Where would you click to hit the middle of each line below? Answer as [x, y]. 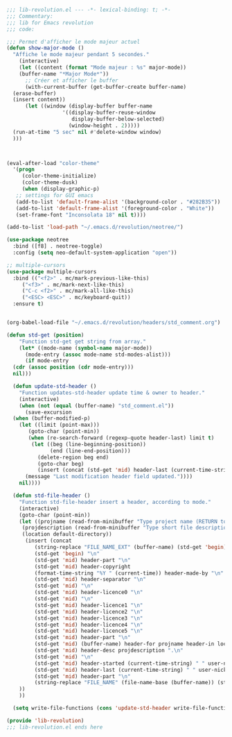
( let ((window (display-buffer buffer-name [89, 106]
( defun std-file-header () [52, 495]
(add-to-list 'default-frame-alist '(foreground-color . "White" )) [115, 208]
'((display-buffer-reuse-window [109, 113]
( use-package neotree [38, 240]
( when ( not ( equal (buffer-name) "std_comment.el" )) [97, 406]
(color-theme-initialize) [59, 176]
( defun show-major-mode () [45, 48]
